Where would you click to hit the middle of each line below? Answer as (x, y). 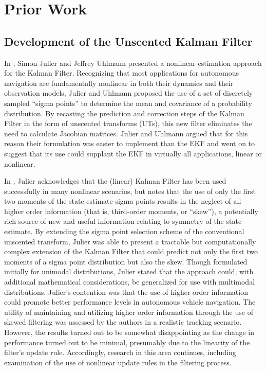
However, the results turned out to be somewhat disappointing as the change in (129, 332)
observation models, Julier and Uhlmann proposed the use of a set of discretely (129, 93)
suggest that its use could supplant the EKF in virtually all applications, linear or (133, 153)
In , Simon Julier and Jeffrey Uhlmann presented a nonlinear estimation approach (133, 63)
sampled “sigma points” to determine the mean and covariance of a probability (128, 103)
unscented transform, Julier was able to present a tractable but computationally (130, 241)
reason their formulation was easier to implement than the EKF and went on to (130, 143)
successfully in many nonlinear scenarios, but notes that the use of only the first (130, 191)
